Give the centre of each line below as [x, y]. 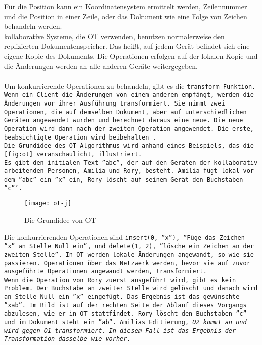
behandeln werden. [33, 26]
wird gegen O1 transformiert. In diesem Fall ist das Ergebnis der [120, 331]
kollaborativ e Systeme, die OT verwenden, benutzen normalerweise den [114, 36]
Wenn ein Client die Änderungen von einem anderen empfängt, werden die [129, 95]
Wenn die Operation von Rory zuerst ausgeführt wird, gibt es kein [120, 280]
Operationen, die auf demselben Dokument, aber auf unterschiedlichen [125, 112]
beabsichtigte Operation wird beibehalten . [80, 137]
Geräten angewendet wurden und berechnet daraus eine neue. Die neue [124, 120]
